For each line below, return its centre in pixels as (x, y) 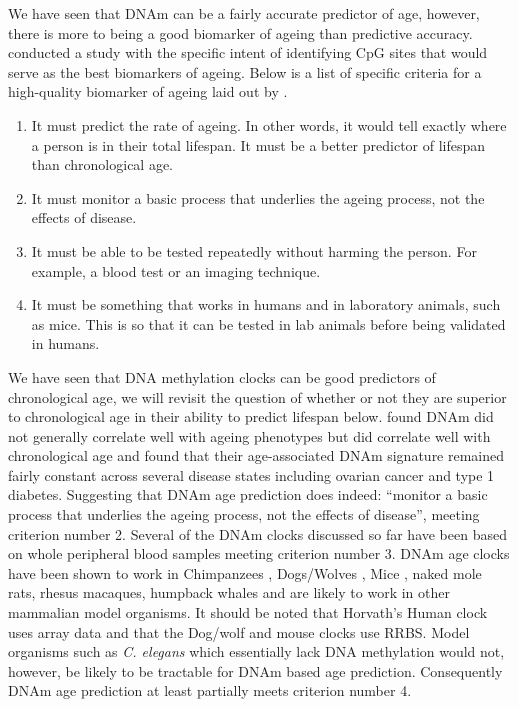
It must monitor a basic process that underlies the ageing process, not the (258, 197)
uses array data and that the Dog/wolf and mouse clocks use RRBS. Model (239, 631)
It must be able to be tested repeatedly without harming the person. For (254, 250)
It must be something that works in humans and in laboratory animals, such (266, 304)
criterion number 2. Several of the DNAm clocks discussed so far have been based (257, 533)
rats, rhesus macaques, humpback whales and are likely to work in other (229, 592)
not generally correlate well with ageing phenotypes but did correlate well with (249, 435)
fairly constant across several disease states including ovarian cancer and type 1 (251, 474)
